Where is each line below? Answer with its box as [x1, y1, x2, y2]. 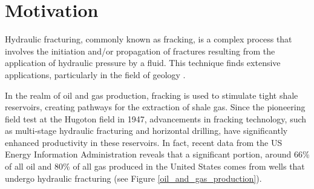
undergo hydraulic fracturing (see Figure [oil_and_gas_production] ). [5, 171, 262, 184]
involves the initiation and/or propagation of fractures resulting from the [5, 44, 275, 57]
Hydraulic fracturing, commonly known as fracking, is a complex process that [5, 33, 292, 45]
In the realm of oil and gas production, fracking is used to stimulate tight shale [5, 88, 298, 101]
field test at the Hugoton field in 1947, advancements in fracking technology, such [5, 112, 307, 125]
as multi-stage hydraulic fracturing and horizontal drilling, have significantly [5, 124, 288, 137]
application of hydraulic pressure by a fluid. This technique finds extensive [5, 56, 281, 69]
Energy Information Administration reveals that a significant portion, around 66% [5, 148, 310, 161]
